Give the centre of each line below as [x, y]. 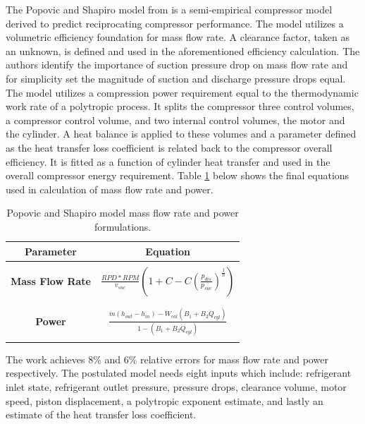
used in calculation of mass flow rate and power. [110, 189]
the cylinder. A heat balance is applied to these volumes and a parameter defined [181, 134]
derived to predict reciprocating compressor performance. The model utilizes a [175, 23]
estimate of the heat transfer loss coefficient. [101, 414]
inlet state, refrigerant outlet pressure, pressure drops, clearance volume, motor [176, 386]
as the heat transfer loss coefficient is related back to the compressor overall [169, 147]
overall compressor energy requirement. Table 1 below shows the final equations [178, 175]
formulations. [123, 226]
